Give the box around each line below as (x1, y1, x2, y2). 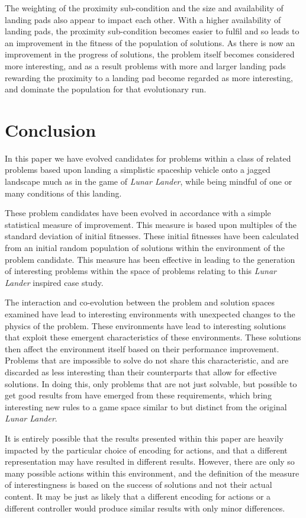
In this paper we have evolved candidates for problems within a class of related (5, 152, 291, 164)
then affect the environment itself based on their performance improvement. (5, 342, 279, 355)
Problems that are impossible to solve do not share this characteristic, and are (5, 354, 289, 366)
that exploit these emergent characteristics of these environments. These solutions (5, 331, 301, 343)
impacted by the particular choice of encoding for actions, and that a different (5, 443, 288, 456)
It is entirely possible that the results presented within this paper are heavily (5, 432, 284, 444)
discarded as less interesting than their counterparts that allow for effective (5, 365, 277, 378)
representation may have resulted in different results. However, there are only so (5, 455, 295, 468)
